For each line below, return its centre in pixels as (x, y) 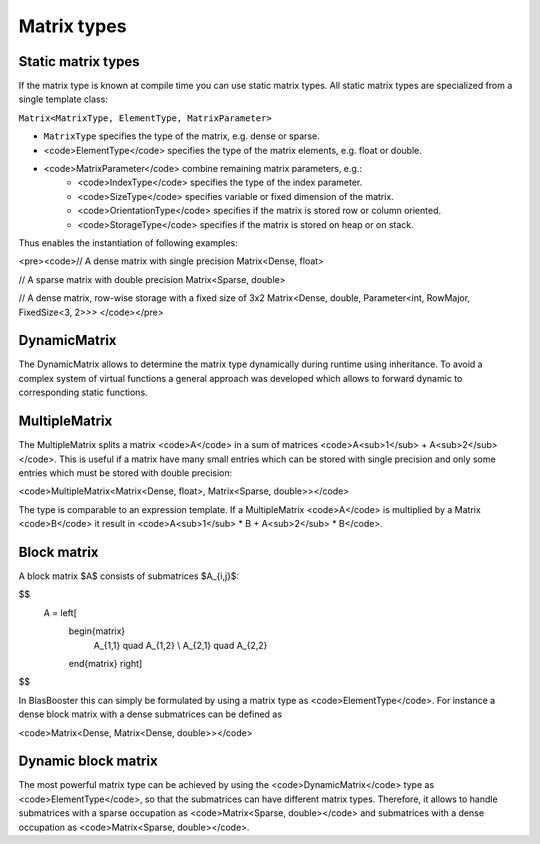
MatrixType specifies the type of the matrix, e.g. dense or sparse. (181, 136)
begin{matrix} (97, 631)
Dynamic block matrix (88, 761)
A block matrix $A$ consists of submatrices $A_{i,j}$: (129, 576)
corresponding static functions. (83, 392)
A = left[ (60, 612)
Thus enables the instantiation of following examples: (128, 242)
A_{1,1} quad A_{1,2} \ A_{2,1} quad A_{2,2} (180, 645)
